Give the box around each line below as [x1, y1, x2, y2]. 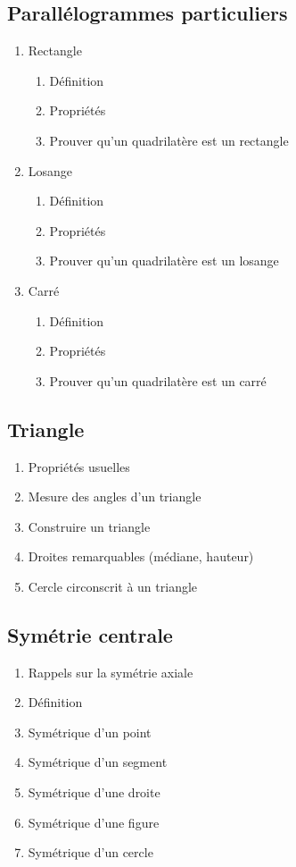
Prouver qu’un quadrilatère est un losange [49, 251, 279, 270]
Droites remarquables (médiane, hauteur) [28, 547, 254, 566]
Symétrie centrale [7, 620, 173, 648]
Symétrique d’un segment [28, 753, 168, 771]
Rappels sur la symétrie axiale [28, 662, 193, 681]
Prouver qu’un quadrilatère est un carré [49, 371, 267, 390]
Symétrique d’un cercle [28, 843, 153, 862]
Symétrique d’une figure [28, 812, 160, 831]
